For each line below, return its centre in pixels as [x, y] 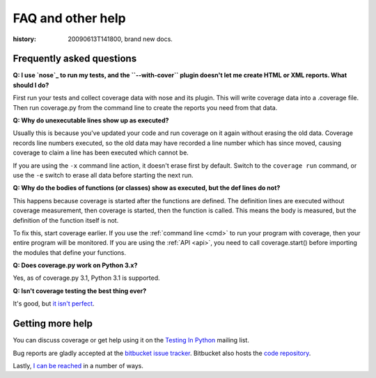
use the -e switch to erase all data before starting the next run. [103, 175]
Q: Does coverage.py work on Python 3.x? [75, 265]
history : [24, 39]
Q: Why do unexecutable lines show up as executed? [91, 120]
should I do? [31, 85]
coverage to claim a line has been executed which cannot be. [101, 152]
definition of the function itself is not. [66, 220]
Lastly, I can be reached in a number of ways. [78, 365]
